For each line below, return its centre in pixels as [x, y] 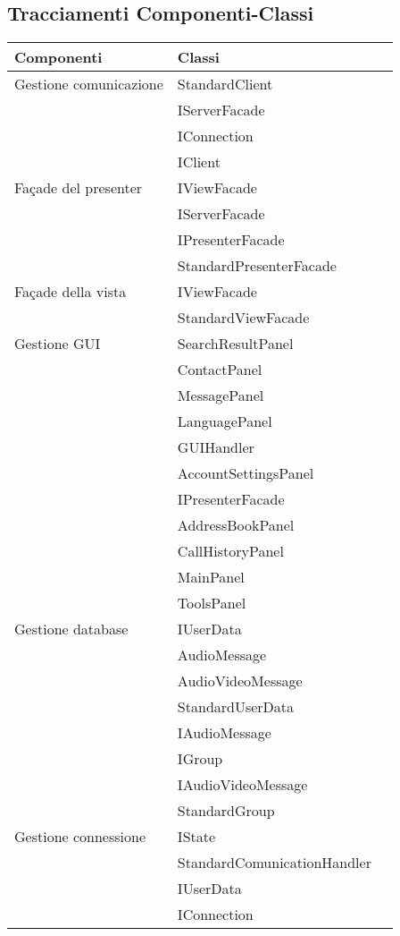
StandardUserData [236, 707]
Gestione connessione [80, 837]
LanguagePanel [225, 421]
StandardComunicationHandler [274, 863]
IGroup [200, 759]
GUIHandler [216, 447]
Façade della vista [71, 292]
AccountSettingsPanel [246, 473]
